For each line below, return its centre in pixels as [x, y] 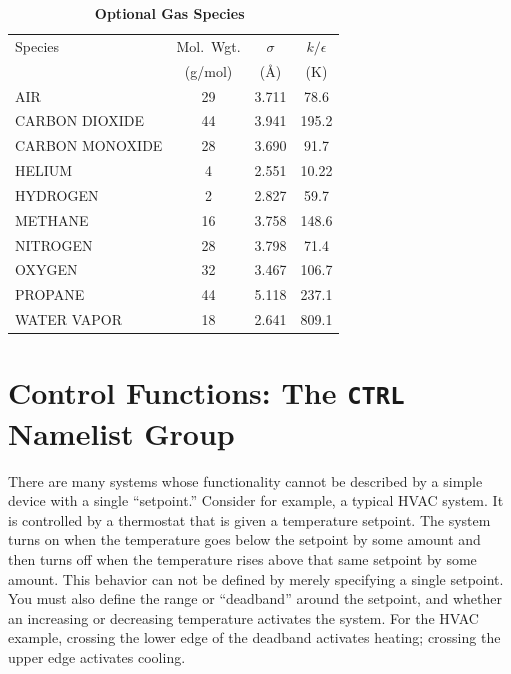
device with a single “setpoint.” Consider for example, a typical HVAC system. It [256, 500]
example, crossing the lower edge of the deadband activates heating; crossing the [254, 637]
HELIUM [44, 170]
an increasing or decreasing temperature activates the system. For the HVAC [243, 617]
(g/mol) [208, 70]
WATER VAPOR [68, 319]
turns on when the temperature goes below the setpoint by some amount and [244, 539]
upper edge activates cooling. [97, 657]
